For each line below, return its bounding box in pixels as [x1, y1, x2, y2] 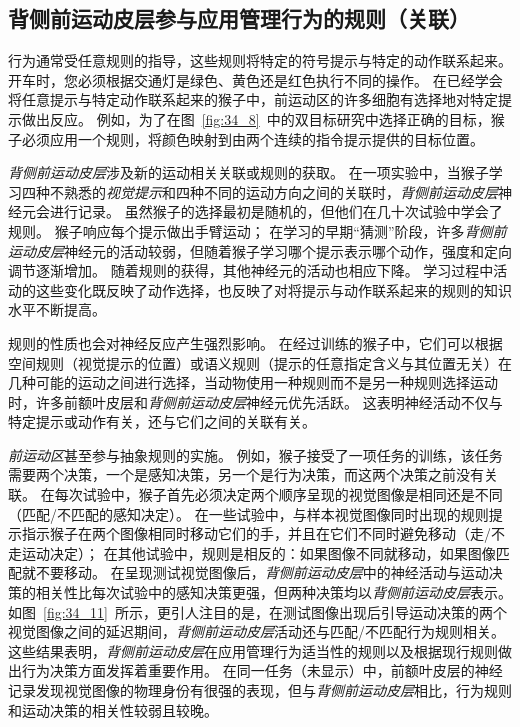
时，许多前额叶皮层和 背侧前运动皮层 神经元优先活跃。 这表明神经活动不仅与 [8, 391, 503, 412]
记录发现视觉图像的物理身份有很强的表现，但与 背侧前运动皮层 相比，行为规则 [8, 680, 512, 701]
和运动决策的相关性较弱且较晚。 [8, 699, 218, 720]
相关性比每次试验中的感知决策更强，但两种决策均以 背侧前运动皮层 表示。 [35, 582, 512, 603]
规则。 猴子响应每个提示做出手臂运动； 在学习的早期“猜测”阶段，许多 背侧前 [8, 220, 507, 241]
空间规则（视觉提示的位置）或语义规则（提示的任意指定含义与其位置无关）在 [8, 352, 512, 373]
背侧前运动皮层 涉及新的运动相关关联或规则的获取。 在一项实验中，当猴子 [8, 162, 489, 183]
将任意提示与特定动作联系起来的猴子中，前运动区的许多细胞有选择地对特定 [8, 89, 498, 110]
